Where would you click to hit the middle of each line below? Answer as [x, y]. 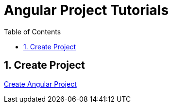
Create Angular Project [40, 84]
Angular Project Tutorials [86, 10]
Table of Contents [33, 31]
